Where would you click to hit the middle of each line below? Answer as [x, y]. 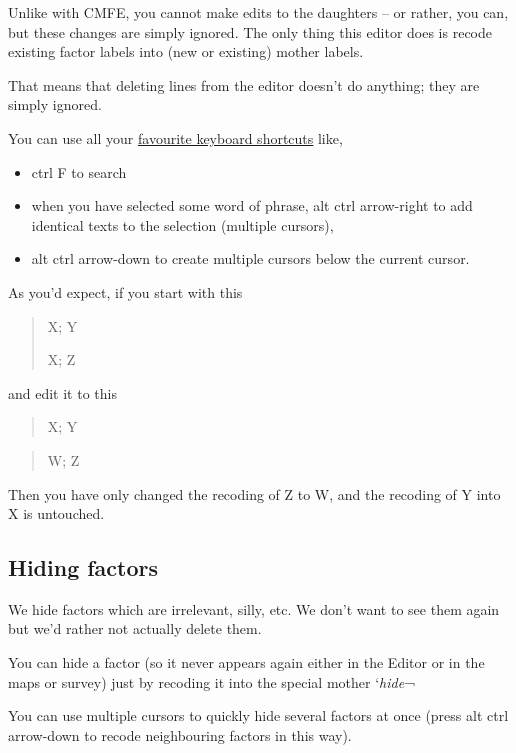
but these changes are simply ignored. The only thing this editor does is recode [250, 31]
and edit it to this [62, 392]
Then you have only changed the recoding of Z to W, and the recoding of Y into [254, 493]
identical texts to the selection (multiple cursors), [182, 224]
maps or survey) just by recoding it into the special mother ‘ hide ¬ [212, 681]
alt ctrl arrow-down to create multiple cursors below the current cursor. [250, 258]
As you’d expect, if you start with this [125, 291]
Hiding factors [83, 567]
